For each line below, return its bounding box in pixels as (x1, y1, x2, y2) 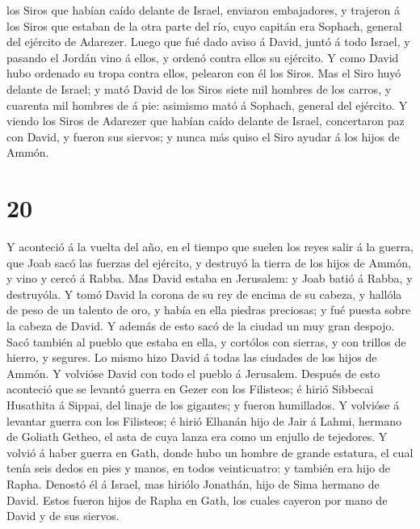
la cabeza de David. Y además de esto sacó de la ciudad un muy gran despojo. (6, 317, 395, 334)
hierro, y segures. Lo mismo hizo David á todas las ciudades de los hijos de (6, 349, 377, 366)
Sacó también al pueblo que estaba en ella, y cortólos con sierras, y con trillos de (6, 333, 406, 350)
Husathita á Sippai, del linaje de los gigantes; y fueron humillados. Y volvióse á (6, 397, 400, 413)
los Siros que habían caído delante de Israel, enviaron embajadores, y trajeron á (6, 2, 401, 18)
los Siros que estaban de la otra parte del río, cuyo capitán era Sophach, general (6, 17, 402, 34)
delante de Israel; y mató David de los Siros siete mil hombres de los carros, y (6, 80, 392, 97)
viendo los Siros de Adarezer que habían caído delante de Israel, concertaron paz (6, 112, 405, 129)
